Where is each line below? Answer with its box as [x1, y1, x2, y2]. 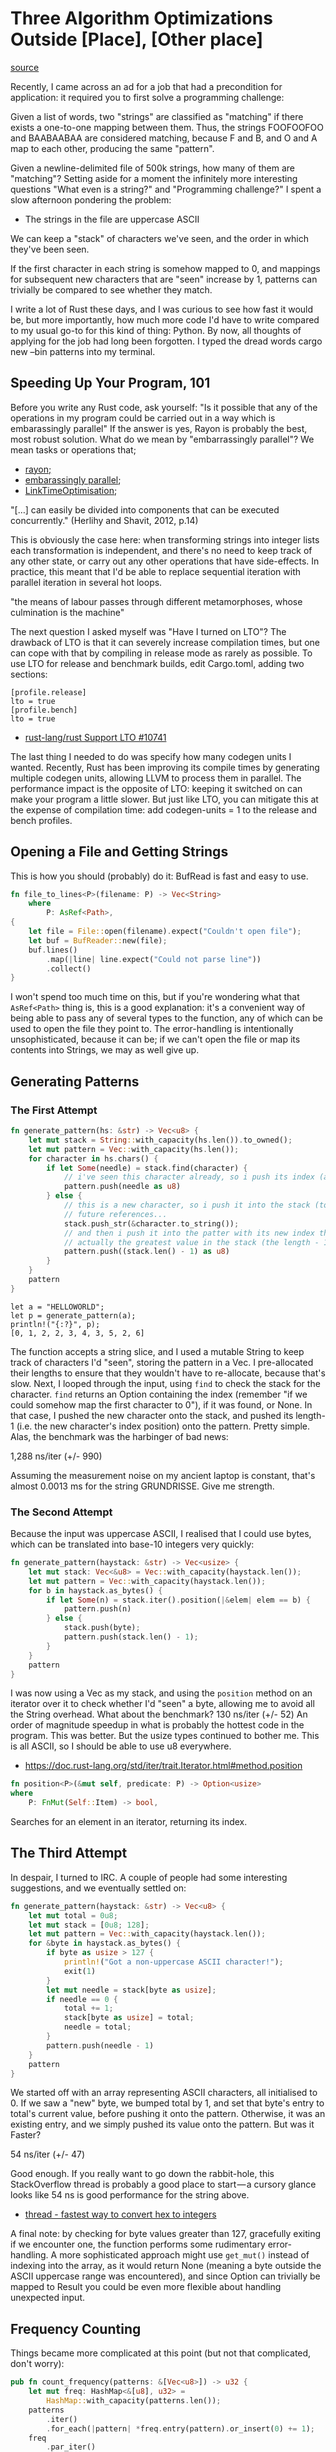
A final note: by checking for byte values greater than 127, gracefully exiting [10, 2228, 321, 2240]
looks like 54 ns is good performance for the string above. [10, 2189, 250, 2201]
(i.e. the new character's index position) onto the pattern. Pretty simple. [16, 1420, 311, 1432]
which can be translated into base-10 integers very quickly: [10, 1538, 255, 1551]
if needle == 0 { [46, 1994, 118, 2004]
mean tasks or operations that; [10, 443, 137, 456]
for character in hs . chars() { [28, 1153, 159, 1164]
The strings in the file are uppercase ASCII [24, 213, 200, 225]
